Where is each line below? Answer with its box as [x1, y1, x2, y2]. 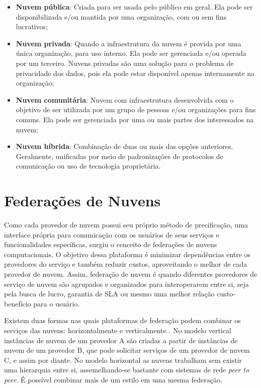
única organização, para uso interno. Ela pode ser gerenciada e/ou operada [16, 48, 246, 58]
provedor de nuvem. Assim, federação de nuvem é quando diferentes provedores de [4, 269, 257, 279]
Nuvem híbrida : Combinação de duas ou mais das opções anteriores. [16, 141, 233, 151]
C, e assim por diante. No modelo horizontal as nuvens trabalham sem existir [4, 354, 242, 365]
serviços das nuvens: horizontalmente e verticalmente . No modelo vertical [4, 325, 231, 335]
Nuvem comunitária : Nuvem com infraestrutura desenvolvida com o [16, 94, 234, 105]
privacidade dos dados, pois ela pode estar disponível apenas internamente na [16, 67, 255, 78]
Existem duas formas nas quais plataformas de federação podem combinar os [4, 315, 241, 326]
